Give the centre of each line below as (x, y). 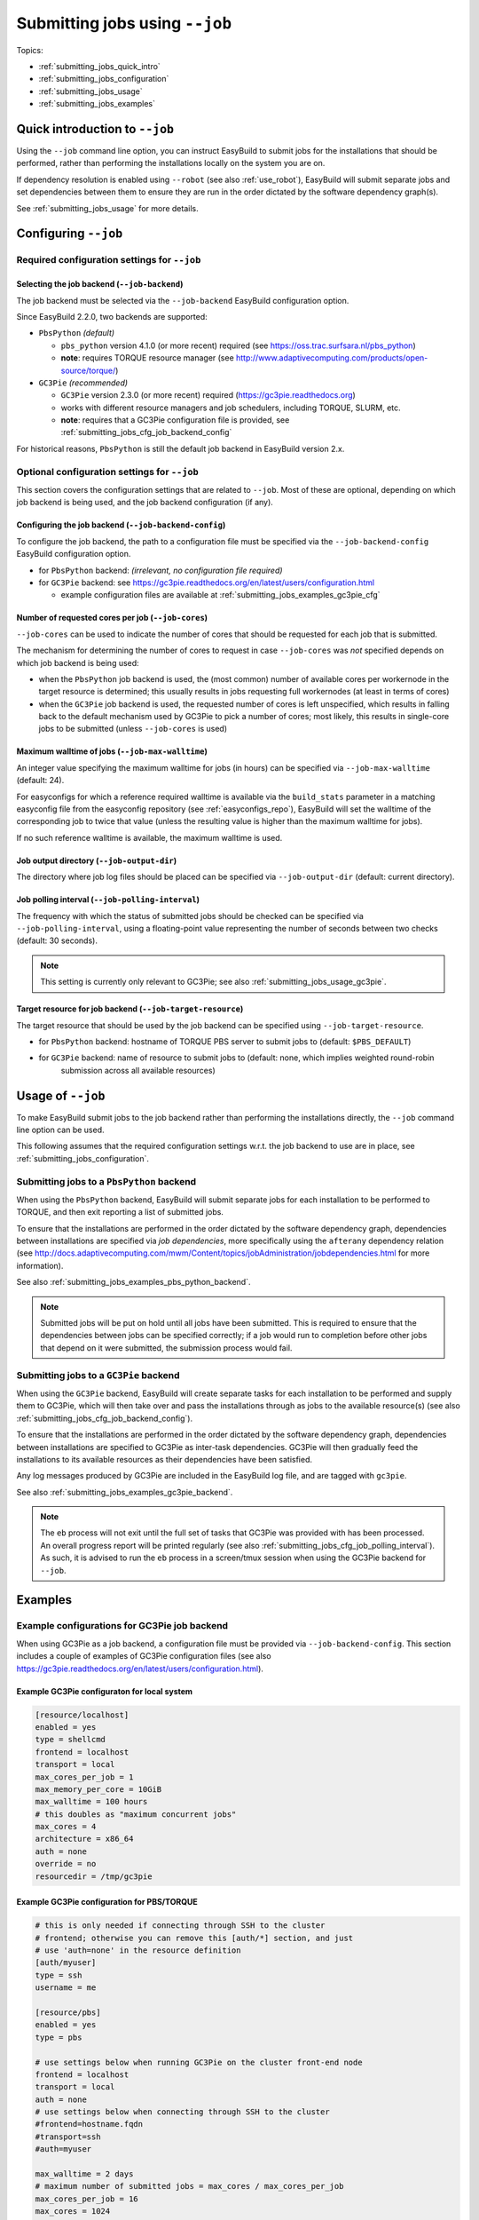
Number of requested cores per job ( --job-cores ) (112, 618)
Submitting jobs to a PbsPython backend (106, 1181)
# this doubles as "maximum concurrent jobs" (136, 1814)
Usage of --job (61, 1095)
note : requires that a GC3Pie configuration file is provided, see (175, 420)
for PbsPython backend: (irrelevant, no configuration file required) (161, 570)
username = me (66, 1988)
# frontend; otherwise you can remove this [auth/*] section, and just (194, 1938)
